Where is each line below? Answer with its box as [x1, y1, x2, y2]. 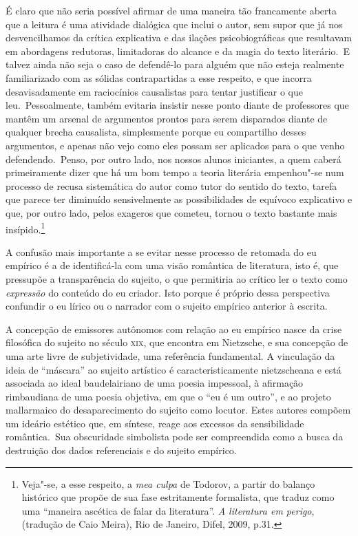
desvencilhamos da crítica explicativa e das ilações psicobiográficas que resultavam [6, 30, 352, 45]
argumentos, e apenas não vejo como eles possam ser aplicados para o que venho [6, 138, 345, 152]
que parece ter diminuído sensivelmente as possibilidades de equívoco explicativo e [6, 192, 352, 206]
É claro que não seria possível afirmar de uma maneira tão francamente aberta [6, 3, 337, 17]
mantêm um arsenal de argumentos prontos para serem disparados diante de [6, 111, 328, 125]
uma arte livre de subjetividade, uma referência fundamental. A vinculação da [6, 348, 335, 363]
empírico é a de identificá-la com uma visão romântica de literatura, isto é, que [6, 258, 339, 272]
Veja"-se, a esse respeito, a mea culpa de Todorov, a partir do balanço [21, 476, 315, 491]
